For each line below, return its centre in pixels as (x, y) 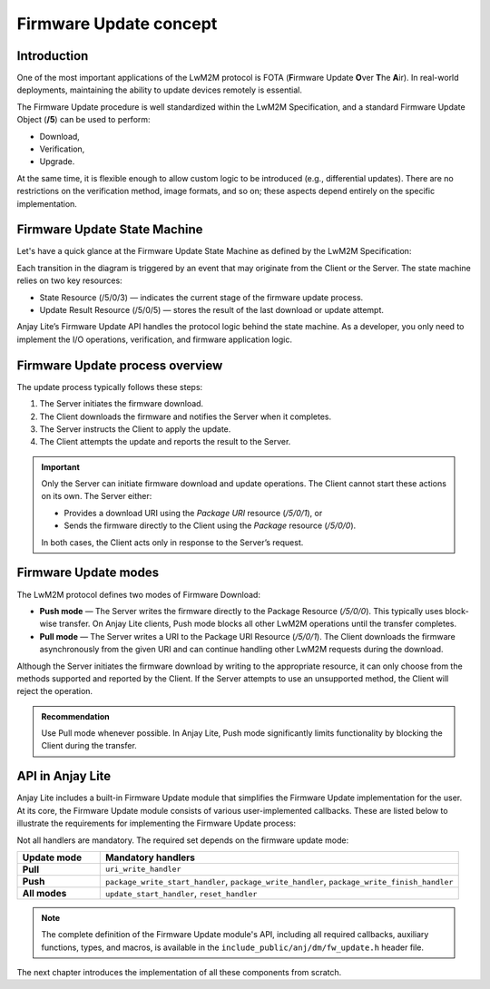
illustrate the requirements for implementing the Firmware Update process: (157, 823)
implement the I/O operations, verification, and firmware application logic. (154, 339)
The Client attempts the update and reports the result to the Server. (165, 442)
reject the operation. (55, 691)
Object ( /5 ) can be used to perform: (83, 120)
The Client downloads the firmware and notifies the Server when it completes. (185, 416)
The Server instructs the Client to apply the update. (135, 429)
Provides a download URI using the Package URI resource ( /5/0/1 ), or (193, 513)
